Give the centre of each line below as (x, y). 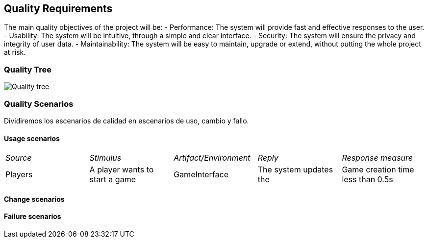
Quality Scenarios (39, 104)
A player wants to (122, 170)
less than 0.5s (367, 180)
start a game (113, 180)
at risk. (15, 52)
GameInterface (201, 175)
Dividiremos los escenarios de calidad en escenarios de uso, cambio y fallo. (126, 121)
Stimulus (105, 158)
